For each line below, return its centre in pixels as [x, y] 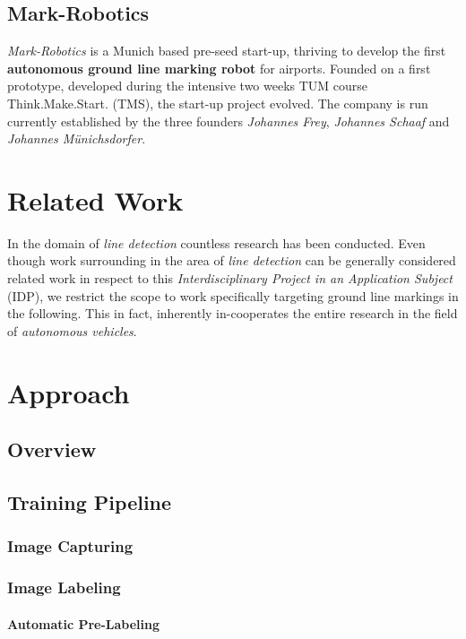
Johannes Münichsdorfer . [77, 138]
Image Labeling [64, 587]
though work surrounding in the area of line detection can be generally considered [232, 260]
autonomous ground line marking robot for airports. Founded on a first [219, 68]
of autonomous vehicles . [72, 330]
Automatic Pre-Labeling [84, 623]
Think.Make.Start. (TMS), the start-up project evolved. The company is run [218, 103]
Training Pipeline [90, 502]
